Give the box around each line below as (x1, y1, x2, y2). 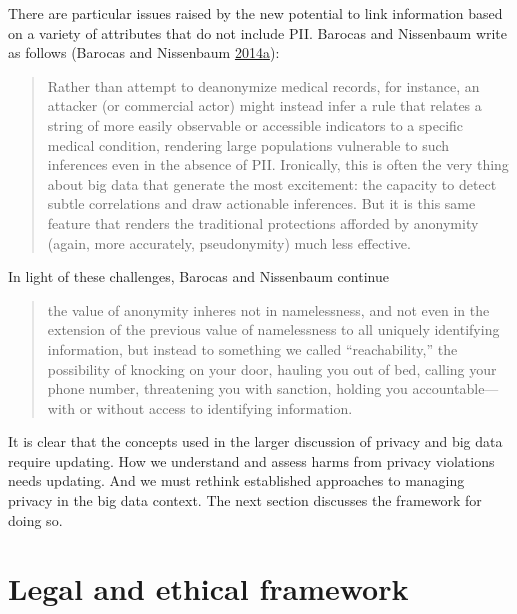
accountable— (412, 378, 499, 399)
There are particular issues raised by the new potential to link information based (8, 3, 503, 23)
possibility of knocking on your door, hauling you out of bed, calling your (47, 358, 497, 379)
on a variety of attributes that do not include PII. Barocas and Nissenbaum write (8, 22, 508, 43)
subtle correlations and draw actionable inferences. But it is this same (47, 193, 476, 214)
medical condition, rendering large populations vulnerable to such (47, 134, 450, 155)
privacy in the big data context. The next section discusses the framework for (8, 490, 482, 511)
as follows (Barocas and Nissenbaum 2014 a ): (8, 42, 280, 63)
